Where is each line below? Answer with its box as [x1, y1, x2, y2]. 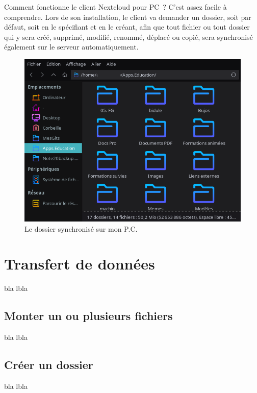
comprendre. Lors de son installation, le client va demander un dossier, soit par [4, 11, 251, 22]
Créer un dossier [4, 357, 93, 373]
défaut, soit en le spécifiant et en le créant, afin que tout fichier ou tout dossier [4, 21, 250, 32]
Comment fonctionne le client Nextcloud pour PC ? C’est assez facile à [4, 2, 227, 12]
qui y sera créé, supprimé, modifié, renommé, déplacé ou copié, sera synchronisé [4, 31, 253, 42]
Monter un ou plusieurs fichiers [4, 308, 173, 324]
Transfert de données [4, 253, 155, 274]
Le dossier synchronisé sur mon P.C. [24, 223, 138, 234]
